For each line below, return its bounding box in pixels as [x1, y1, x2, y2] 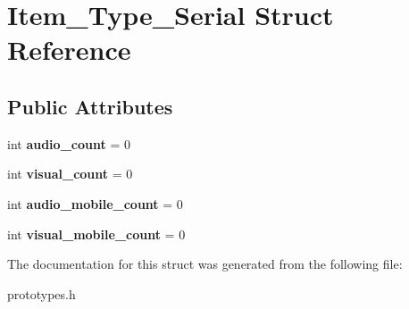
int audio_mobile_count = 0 [7, 194, 183, 213]
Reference [7, 31, 131, 68]
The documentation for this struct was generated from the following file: [7, 255, 403, 273]
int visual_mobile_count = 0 [7, 224, 186, 243]
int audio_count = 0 [7, 134, 130, 153]
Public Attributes [7, 92, 173, 120]
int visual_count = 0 [7, 164, 133, 183]
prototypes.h [7, 284, 76, 303]
